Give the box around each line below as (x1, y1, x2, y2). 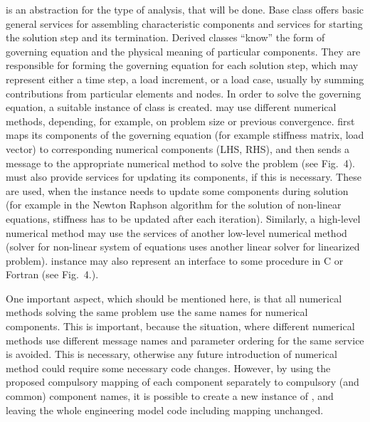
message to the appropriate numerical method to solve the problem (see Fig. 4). (6, 155, 356, 170)
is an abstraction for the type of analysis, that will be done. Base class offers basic (6, 2, 364, 16)
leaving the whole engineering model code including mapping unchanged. (6, 402, 324, 417)
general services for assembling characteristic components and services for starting (6, 16, 363, 31)
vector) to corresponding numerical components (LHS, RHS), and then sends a (6, 141, 350, 156)
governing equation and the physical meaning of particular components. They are (6, 43, 361, 58)
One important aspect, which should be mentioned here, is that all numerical (6, 290, 342, 305)
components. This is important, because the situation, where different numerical (6, 319, 355, 334)
